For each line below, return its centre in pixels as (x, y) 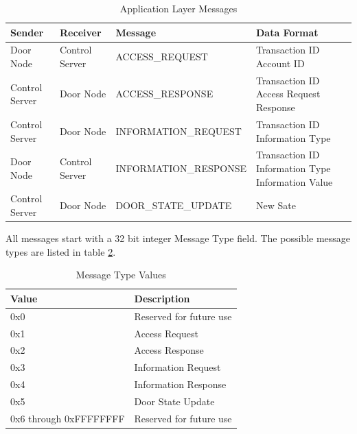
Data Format (287, 32)
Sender (27, 32)
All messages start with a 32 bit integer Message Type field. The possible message (178, 238)
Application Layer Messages (178, 8)
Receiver (81, 32)
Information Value (295, 181)
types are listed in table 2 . (61, 251)
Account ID (280, 63)
